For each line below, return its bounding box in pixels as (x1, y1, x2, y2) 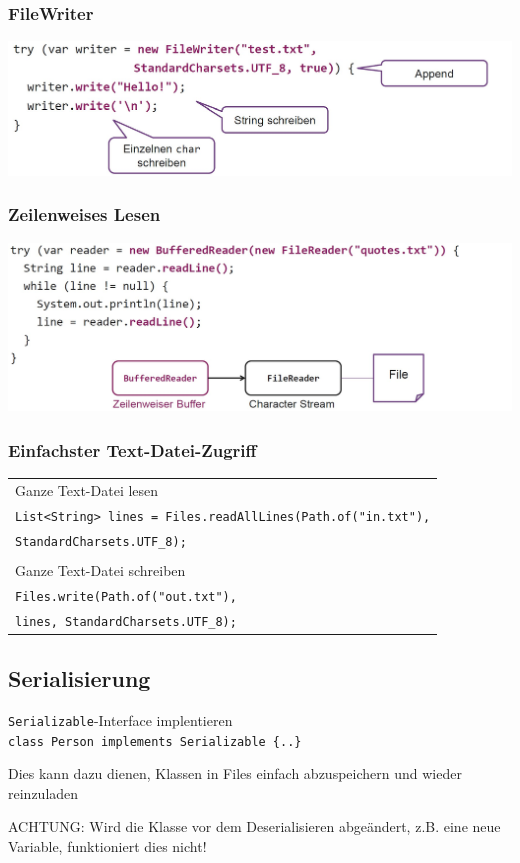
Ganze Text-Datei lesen (15, 479, 159, 500)
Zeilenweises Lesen (8, 202, 161, 227)
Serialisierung (8, 663, 151, 694)
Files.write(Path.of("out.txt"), (15, 589, 237, 604)
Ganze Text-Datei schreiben (15, 559, 186, 580)
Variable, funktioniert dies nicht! (8, 836, 207, 856)
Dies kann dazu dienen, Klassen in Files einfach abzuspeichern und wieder (8, 763, 462, 784)
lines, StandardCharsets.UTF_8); (15, 614, 237, 629)
